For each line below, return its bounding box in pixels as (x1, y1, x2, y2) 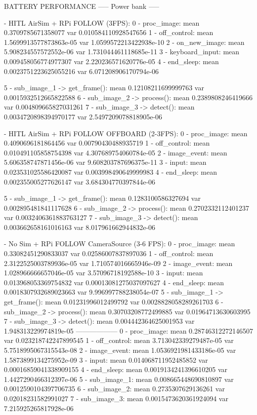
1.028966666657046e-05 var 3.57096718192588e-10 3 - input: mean (4, 267, 203, 278)
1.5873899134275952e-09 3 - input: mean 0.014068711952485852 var (4, 354, 208, 365)
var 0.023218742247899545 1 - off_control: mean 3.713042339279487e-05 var (4, 335, 234, 345)
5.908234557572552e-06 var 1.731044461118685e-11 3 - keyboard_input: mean (4, 46, 240, 57)
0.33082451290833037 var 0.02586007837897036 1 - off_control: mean (4, 248, 214, 259)
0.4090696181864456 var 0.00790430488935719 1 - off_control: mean (4, 138, 210, 148)
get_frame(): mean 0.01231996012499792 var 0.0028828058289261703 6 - (4, 297, 223, 307)
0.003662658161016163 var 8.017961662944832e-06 (4, 222, 156, 232)
